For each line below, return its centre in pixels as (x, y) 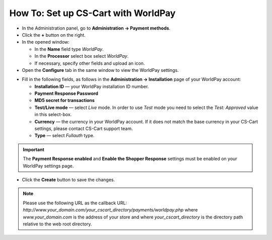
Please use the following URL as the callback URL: (75, 203)
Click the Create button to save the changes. (69, 179)
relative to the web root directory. (57, 224)
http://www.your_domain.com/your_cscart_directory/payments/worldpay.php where (110, 210)
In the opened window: (46, 42)
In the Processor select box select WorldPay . (82, 56)
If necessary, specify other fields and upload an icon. (90, 63)
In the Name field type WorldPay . (69, 49)
